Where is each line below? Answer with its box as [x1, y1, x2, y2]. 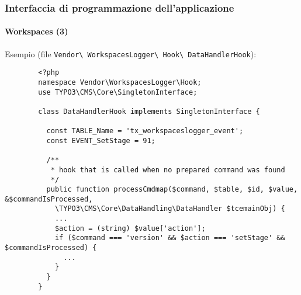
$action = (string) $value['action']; [54, 224, 206, 232]
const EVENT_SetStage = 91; [46, 136, 155, 145]
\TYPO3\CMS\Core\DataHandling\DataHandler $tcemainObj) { [54, 204, 285, 213]
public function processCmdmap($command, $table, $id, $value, [46, 185, 298, 194]
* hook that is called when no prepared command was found [50, 165, 285, 174]
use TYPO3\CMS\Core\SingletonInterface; [38, 88, 198, 96]
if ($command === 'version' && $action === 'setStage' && [54, 234, 285, 242]
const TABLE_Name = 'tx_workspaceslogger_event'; [46, 127, 244, 136]
